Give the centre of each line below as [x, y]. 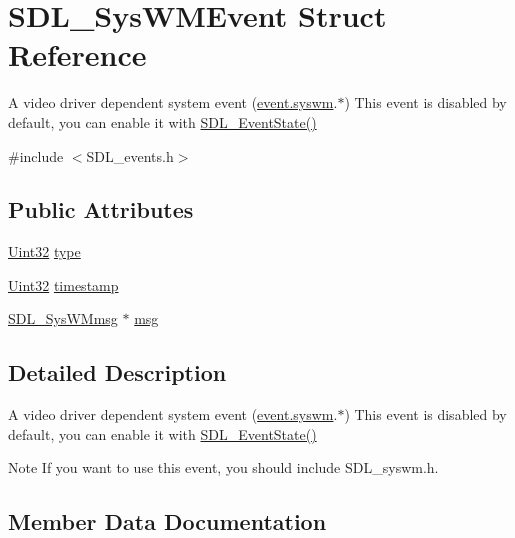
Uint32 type [44, 251]
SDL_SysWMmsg [63, 318]
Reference [77, 54]
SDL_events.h [130, 155]
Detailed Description [117, 372]
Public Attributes [101, 209]
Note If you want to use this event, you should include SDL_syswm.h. [223, 467]
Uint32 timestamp [63, 284]
